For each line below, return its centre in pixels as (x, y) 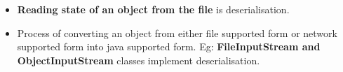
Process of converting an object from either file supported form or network (177, 33)
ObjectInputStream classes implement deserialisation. (139, 60)
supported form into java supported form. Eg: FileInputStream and (169, 46)
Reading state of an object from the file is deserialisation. (153, 9)
